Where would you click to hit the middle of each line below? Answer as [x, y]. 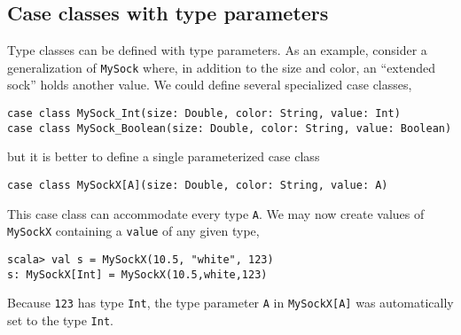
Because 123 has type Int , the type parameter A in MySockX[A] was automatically [230, 303]
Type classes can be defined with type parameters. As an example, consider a [217, 50]
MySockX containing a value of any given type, [133, 231]
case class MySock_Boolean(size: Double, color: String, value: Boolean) [230, 128]
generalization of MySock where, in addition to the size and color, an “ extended [221, 67]
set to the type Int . [60, 319]
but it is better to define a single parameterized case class [164, 156]
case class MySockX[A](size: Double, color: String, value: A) [198, 185]
